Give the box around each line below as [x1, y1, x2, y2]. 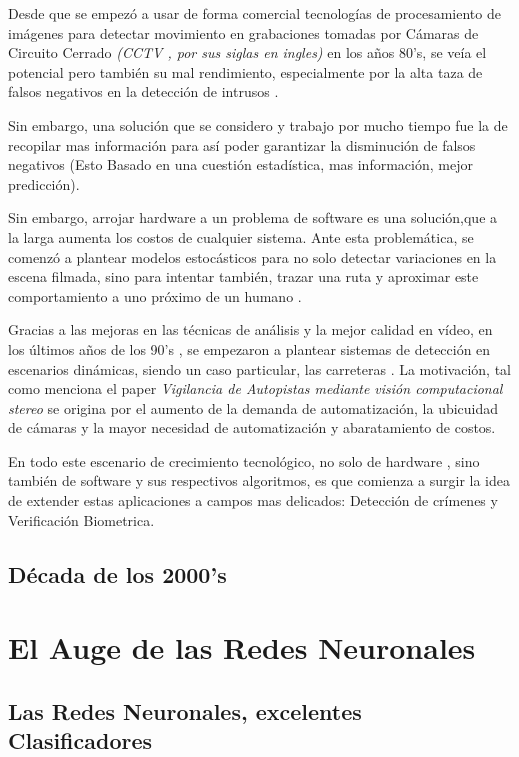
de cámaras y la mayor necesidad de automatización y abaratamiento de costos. [8, 417, 496, 438]
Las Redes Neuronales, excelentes [8, 695, 362, 726]
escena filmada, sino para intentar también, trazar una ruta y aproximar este [8, 266, 479, 287]
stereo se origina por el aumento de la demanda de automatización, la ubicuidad [8, 397, 499, 418]
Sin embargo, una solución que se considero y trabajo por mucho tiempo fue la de [8, 114, 508, 135]
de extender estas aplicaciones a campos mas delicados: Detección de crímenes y [8, 490, 498, 511]
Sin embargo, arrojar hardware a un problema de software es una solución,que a [8, 207, 498, 228]
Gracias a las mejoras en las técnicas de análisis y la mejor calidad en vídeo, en [8, 319, 493, 340]
